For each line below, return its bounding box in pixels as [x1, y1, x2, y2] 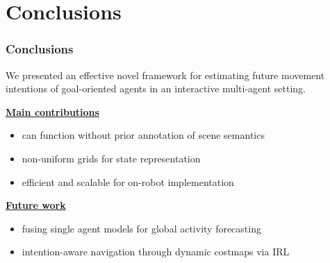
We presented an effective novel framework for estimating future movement [6, 67, 325, 82]
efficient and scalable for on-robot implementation [22, 174, 234, 189]
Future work [6, 198, 66, 212]
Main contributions [6, 104, 99, 119]
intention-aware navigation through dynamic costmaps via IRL [22, 244, 290, 259]
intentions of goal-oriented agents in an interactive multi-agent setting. [6, 81, 306, 96]
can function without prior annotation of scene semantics [22, 128, 265, 142]
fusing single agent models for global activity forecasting [22, 221, 261, 235]
